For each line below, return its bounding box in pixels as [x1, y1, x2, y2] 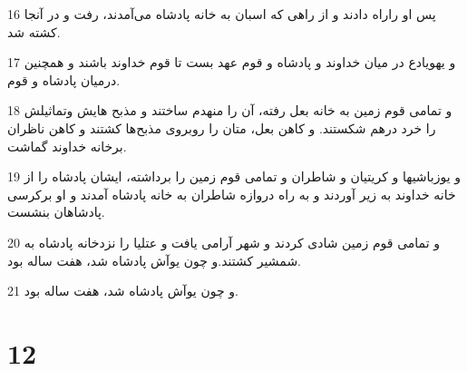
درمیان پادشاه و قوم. [7, 70, 121, 89]
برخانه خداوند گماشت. [7, 136, 127, 155]
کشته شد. [7, 22, 61, 41]
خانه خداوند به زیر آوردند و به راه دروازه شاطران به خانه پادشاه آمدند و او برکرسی [7, 184, 456, 203]
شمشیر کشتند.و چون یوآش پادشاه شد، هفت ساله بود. [7, 250, 302, 269]
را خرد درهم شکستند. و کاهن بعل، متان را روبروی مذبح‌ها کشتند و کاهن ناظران [7, 118, 436, 137]
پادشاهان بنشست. [7, 202, 105, 221]
